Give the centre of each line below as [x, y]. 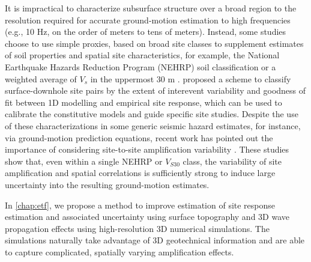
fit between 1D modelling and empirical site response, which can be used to [143, 102]
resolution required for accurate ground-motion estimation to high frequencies [148, 20]
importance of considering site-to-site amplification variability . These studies [147, 149]
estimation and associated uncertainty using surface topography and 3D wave [147, 217]
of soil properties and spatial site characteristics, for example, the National [142, 55]
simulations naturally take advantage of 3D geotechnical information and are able [155, 240]
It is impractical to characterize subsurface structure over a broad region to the [151, 8]
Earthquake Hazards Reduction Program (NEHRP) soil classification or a [140, 66]
